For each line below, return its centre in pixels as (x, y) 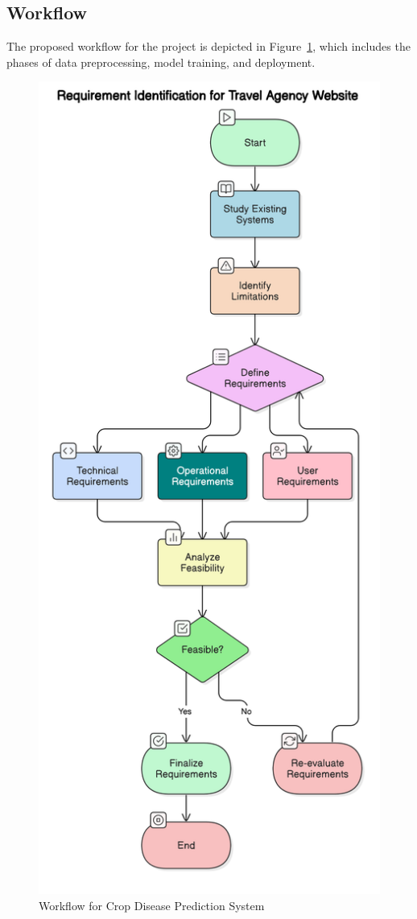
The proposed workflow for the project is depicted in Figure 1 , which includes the (208, 46)
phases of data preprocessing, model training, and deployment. (161, 62)
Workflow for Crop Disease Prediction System (152, 905)
